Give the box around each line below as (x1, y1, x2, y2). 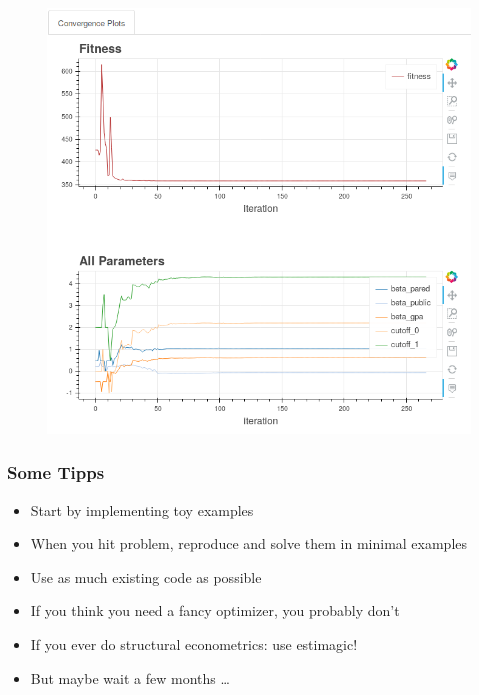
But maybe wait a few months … (30, 667, 230, 688)
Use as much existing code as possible (30, 566, 262, 587)
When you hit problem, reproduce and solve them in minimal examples (30, 533, 468, 554)
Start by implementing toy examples (30, 499, 254, 520)
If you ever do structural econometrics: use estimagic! (30, 634, 358, 654)
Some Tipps (7, 460, 105, 485)
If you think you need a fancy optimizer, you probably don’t (30, 600, 400, 621)
